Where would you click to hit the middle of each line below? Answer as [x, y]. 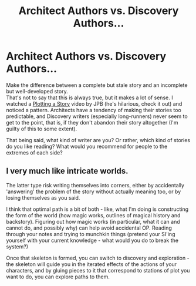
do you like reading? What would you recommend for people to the [87, 146]
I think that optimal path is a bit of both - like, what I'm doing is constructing [97, 209]
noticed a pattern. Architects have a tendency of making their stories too [94, 110]
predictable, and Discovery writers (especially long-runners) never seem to [97, 116]
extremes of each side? [34, 152]
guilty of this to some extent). [42, 129]
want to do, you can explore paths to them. [58, 277]
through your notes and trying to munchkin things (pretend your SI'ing [91, 234]
